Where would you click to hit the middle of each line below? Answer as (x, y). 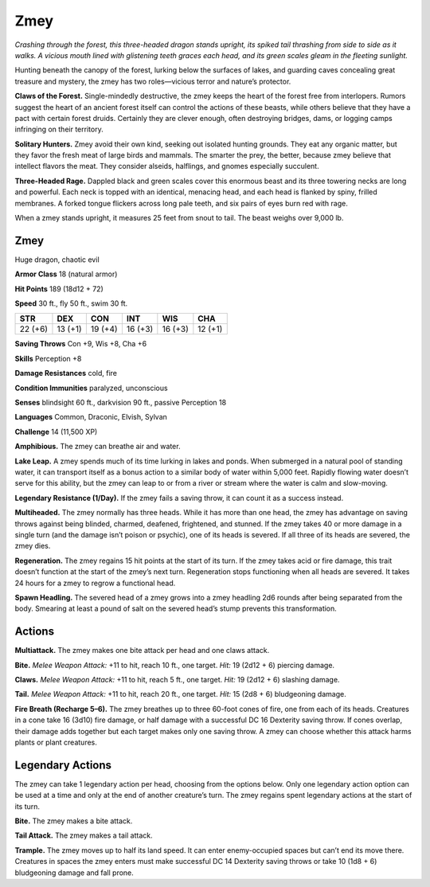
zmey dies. (33, 546)
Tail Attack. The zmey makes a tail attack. (84, 835)
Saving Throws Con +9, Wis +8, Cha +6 (81, 344)
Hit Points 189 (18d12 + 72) (59, 289)
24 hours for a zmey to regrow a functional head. (95, 583)
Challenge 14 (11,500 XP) (56, 432)
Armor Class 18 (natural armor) (66, 274)
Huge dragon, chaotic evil (57, 260)
